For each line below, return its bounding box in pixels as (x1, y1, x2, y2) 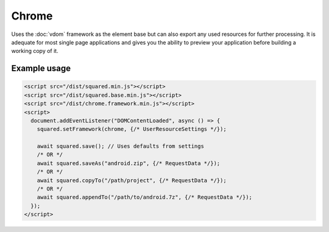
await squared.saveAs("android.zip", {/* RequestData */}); (37, 160, 221, 167)
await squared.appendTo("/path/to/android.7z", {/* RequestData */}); (37, 194, 253, 201)
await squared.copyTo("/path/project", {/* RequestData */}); (37, 177, 227, 184)
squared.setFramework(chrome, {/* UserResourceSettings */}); (37, 125, 227, 133)
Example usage (11, 63, 71, 74)
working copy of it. (11, 47, 58, 55)
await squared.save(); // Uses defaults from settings (37, 143, 204, 150)
